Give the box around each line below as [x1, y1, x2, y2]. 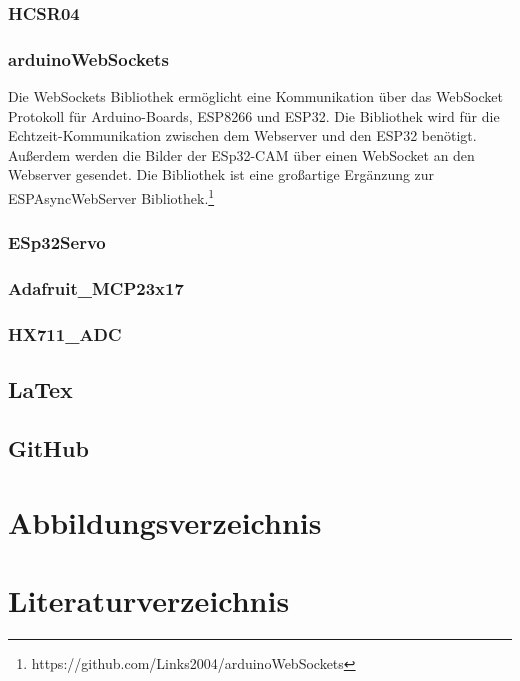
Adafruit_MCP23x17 [8, 276, 184, 301]
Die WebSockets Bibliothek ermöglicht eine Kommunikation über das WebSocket [8, 86, 503, 107]
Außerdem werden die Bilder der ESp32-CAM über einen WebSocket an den [8, 144, 475, 165]
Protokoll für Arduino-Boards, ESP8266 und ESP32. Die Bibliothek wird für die [8, 105, 500, 126]
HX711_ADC [8, 321, 122, 346]
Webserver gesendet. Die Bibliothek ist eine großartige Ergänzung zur [8, 164, 435, 185]
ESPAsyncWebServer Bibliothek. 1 [8, 185, 215, 208]
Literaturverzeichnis [8, 579, 290, 620]
